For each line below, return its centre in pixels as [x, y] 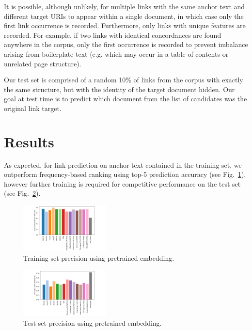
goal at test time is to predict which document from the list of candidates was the [126, 99]
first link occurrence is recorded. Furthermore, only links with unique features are [125, 25]
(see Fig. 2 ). [22, 193]
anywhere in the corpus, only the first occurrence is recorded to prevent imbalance [126, 44]
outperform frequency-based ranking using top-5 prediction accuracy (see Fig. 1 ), [125, 174]
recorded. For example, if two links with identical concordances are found [113, 35]
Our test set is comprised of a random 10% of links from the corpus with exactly [124, 80]
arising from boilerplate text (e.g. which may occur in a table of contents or [116, 54]
